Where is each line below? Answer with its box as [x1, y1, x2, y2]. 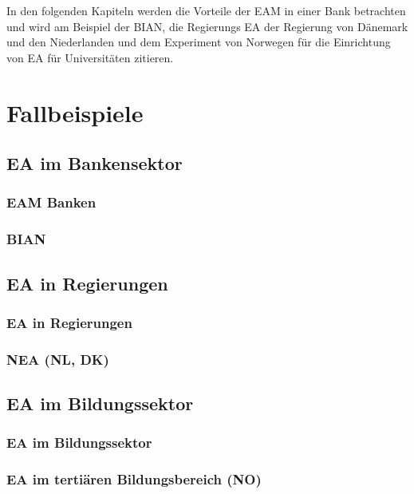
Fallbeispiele [6, 96, 144, 128]
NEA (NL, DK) [6, 349, 109, 369]
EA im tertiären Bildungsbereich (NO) [6, 469, 262, 489]
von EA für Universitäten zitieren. [6, 49, 174, 65]
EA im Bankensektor [6, 151, 183, 176]
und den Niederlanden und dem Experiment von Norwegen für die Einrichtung [6, 34, 391, 50]
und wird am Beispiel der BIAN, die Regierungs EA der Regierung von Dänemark [6, 18, 408, 34]
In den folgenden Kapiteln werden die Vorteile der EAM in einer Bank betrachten [6, 2, 406, 18]
